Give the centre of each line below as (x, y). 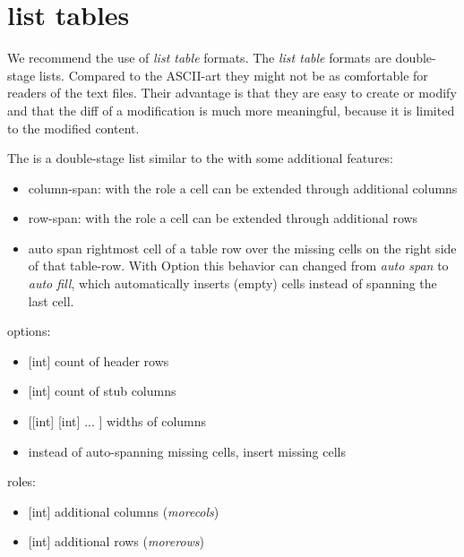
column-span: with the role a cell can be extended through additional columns (243, 188)
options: (29, 331)
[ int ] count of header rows (99, 360)
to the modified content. (73, 128)
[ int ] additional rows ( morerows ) (116, 541)
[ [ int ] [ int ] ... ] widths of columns (117, 421)
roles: (22, 481)
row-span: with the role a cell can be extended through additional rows (223, 218)
